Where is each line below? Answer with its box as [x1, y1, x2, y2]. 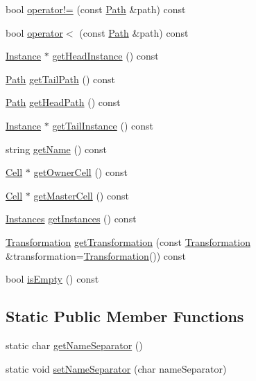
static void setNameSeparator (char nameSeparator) [6, 361, 227, 375]
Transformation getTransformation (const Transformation [6, 234, 250, 249]
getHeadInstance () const [52, 48, 159, 63]
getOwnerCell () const [33, 165, 128, 179]
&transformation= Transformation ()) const [6, 248, 186, 263]
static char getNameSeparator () [6, 337, 143, 352]
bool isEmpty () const [6, 272, 99, 286]
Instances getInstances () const [6, 211, 137, 226]
